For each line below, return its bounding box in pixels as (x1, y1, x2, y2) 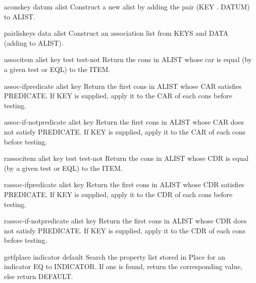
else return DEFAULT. (4, 271, 73, 282)
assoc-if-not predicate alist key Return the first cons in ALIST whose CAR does (4, 117, 244, 127)
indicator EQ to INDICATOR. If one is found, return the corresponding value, (4, 261, 243, 272)
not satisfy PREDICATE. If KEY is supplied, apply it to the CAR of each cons (4, 126, 246, 137)
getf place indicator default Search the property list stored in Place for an (4, 251, 225, 262)
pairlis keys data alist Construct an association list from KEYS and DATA (4, 28, 228, 38)
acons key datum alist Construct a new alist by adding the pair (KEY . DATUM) (4, 1, 250, 11)
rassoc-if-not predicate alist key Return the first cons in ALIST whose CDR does (4, 215, 247, 226)
